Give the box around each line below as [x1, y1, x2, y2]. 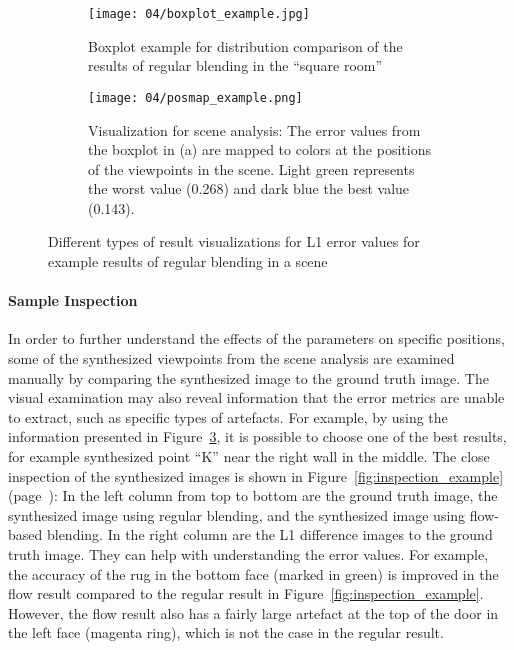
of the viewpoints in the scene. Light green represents [88, 158, 415, 179]
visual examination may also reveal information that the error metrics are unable [8, 387, 505, 408]
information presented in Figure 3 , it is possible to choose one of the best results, [8, 426, 507, 447]
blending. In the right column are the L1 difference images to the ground [46, 524, 493, 545]
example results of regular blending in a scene [48, 251, 328, 272]
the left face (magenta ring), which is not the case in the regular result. [8, 622, 444, 643]
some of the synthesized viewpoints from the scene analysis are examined [8, 348, 455, 369]
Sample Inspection [8, 290, 138, 311]
